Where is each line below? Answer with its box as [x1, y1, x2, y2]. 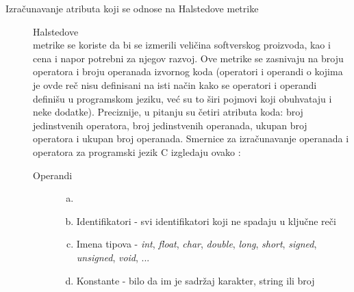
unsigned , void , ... [76, 250, 150, 264]
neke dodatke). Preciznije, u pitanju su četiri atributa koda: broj [33, 105, 303, 119]
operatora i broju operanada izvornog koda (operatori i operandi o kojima [33, 64, 343, 79]
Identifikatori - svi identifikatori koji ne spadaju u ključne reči [76, 213, 336, 228]
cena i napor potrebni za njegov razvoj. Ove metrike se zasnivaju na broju [33, 51, 344, 65]
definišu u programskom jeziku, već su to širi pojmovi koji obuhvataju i [33, 91, 332, 105]
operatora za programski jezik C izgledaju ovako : [33, 144, 241, 159]
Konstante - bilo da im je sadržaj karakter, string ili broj [76, 273, 315, 287]
